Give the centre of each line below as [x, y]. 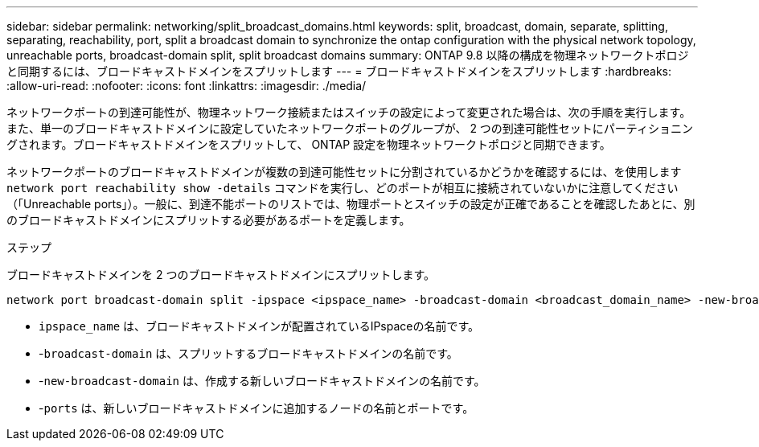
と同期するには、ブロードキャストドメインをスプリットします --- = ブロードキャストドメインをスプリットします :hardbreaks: [339, 71]
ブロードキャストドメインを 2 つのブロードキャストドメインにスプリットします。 [221, 275]
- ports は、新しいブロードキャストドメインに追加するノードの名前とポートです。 [256, 408]
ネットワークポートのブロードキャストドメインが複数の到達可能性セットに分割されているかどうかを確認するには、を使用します [344, 172]
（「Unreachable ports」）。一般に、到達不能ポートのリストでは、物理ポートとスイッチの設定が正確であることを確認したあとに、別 [351, 204]
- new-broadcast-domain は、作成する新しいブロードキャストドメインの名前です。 [262, 381]
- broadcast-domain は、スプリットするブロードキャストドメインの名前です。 [248, 353]
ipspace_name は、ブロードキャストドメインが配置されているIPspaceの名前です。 [259, 326]
